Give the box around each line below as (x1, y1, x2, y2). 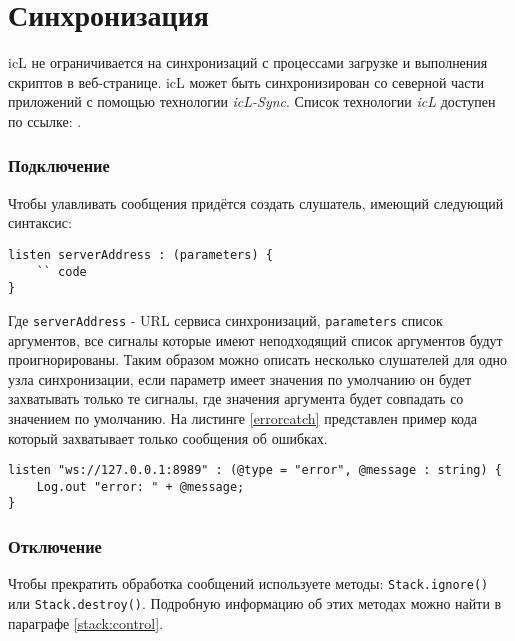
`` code (36, 264, 87, 279)
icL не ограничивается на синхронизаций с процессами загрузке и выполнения (8, 52, 488, 73)
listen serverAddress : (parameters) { (8, 247, 273, 262)
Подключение (8, 153, 110, 178)
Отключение (8, 533, 102, 558)
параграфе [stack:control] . (8, 612, 164, 633)
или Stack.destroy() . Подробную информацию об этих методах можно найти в (8, 592, 502, 613)
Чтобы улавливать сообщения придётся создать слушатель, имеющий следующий (8, 192, 504, 213)
